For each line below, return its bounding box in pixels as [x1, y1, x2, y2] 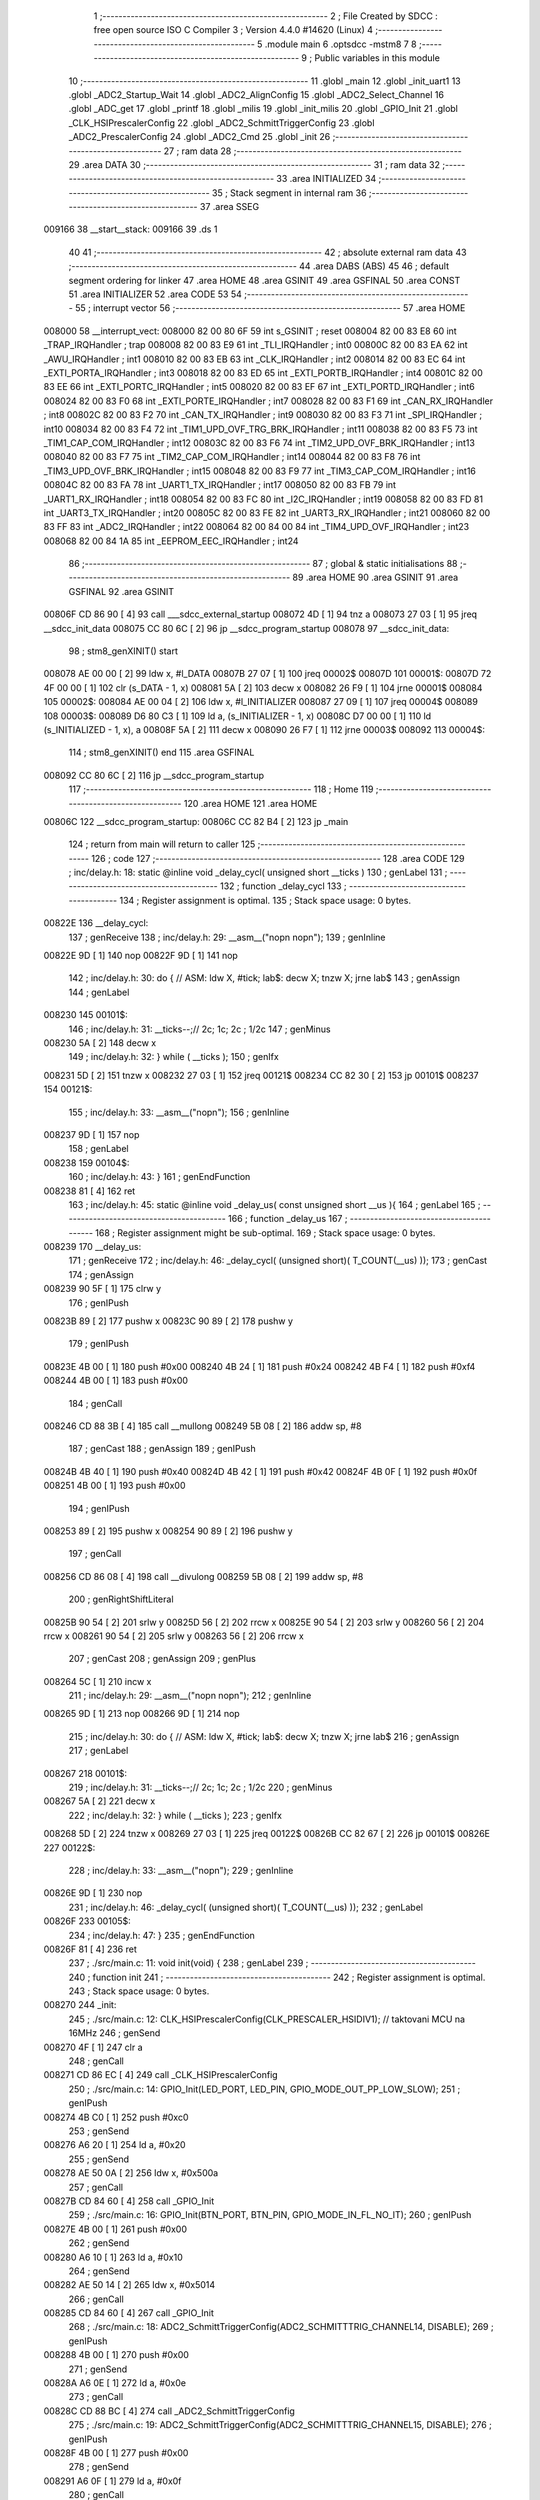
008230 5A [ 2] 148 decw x [43, 1037, 157, 1049]
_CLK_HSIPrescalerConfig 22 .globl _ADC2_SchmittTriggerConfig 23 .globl [68, 116, 375, 129]
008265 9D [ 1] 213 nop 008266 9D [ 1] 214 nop [43, 1708, 240, 1720]
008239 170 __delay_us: [43, 1241, 142, 1253]
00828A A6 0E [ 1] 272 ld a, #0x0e [43, 2377, 187, 2389]
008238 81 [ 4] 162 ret [43, 1185, 136, 1197]
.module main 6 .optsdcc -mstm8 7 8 [264, 38, 417, 50]
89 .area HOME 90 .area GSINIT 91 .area [292, 571, 459, 584]
